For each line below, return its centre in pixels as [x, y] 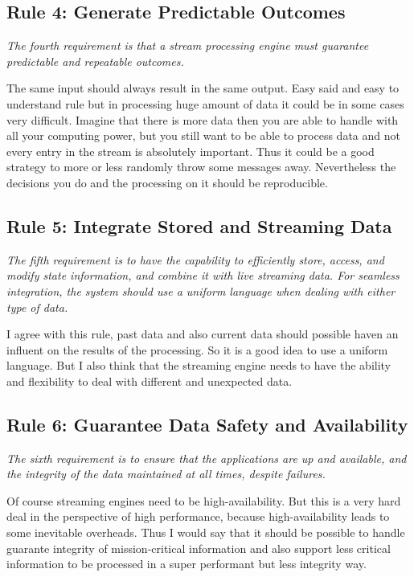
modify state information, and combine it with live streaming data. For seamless [203, 275]
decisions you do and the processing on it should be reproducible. [167, 182]
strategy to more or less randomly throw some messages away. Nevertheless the [201, 167]
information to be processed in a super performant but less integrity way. [187, 564]
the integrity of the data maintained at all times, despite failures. [166, 474]
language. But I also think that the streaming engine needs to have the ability [199, 365]
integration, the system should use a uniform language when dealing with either [201, 291]
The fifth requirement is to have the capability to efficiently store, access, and [195, 259]
